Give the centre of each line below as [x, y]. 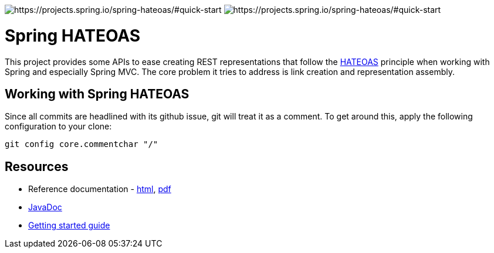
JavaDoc [45, 207]
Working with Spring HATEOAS [97, 94]
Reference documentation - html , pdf [100, 189]
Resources [37, 166]
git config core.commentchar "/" [82, 144]
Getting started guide [69, 225]
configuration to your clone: [58, 126]
